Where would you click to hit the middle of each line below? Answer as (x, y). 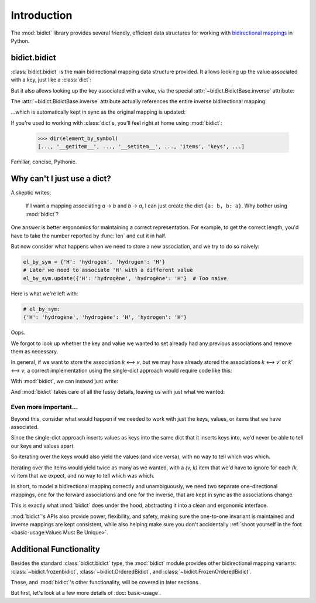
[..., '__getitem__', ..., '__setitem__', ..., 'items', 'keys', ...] (141, 147)
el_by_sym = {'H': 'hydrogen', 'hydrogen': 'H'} (94, 262)
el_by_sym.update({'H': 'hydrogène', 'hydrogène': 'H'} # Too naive (125, 278)
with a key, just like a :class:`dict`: (51, 80)
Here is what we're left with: (44, 294)
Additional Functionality (56, 549)
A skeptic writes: (31, 193)
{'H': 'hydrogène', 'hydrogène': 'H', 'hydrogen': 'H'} (105, 317)
